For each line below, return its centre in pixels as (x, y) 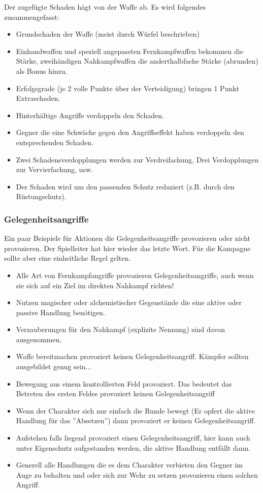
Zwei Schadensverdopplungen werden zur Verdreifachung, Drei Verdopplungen (137, 159)
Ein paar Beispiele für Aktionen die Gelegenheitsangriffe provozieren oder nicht (127, 238)
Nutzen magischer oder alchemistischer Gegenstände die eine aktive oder (129, 302)
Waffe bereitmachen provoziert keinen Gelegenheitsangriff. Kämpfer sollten (132, 356)
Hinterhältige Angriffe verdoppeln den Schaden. (90, 115)
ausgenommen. (39, 339)
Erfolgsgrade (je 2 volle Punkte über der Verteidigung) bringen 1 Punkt (128, 88)
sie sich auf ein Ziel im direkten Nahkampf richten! (95, 285)
